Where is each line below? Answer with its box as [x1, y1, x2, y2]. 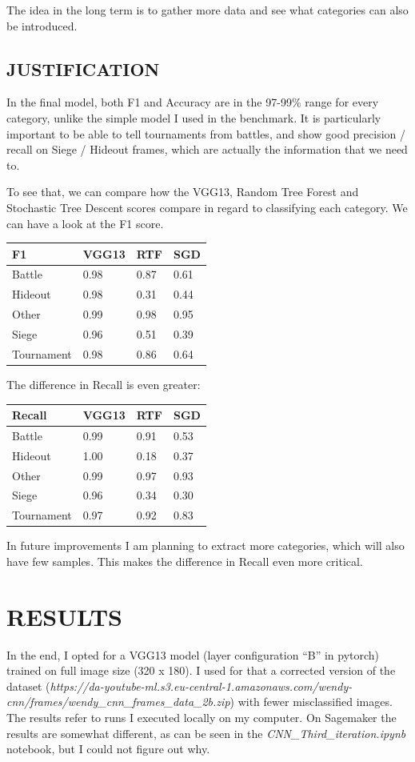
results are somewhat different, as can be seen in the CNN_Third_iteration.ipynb [6, 724, 406, 741]
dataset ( [6, 677, 50, 694]
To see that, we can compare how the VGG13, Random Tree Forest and [6, 183, 359, 200]
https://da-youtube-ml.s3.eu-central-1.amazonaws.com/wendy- [50, 677, 353, 694]
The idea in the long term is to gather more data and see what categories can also [6, 2, 409, 18]
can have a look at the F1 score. [6, 215, 164, 231]
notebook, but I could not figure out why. [6, 740, 210, 757]
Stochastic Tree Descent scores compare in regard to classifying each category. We [6, 199, 408, 215]
